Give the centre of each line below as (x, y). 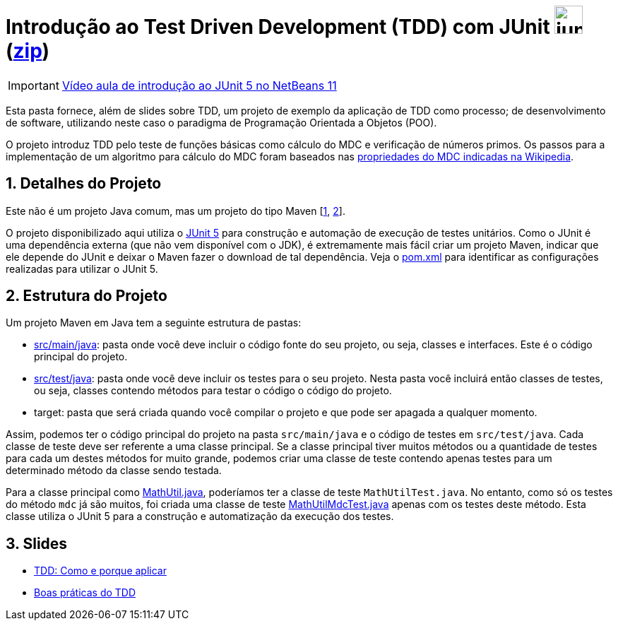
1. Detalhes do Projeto (84, 184)
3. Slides (37, 543)
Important (34, 85)
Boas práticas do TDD (85, 593)
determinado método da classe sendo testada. (114, 471)
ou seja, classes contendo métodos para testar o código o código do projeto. (213, 391)
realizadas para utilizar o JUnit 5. (82, 268)
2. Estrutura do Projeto (87, 296)
